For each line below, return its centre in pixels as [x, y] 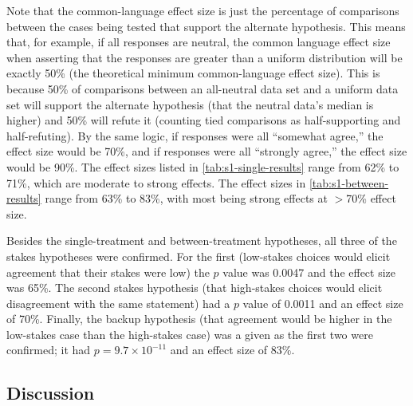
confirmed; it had [49, 350]
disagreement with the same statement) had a [118, 303]
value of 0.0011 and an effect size [323, 303]
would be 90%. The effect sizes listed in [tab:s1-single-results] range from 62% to [203, 166]
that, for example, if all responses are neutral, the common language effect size [199, 42]
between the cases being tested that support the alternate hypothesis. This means [206, 26]
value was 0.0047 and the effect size [309, 272]
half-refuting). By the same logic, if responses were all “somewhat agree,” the [195, 135]
